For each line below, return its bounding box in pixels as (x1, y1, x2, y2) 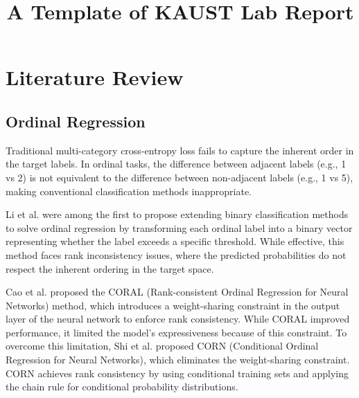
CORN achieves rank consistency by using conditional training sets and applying (6, 365, 349, 380)
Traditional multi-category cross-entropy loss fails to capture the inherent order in (6, 143, 354, 157)
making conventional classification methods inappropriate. (6, 183, 252, 198)
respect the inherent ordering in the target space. (6, 261, 214, 275)
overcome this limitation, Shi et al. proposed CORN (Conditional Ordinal (6, 338, 319, 353)
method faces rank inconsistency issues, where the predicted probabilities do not (6, 247, 347, 262)
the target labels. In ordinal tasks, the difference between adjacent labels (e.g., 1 (6, 156, 347, 171)
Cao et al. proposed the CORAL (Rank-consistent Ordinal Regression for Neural (6, 284, 349, 299)
